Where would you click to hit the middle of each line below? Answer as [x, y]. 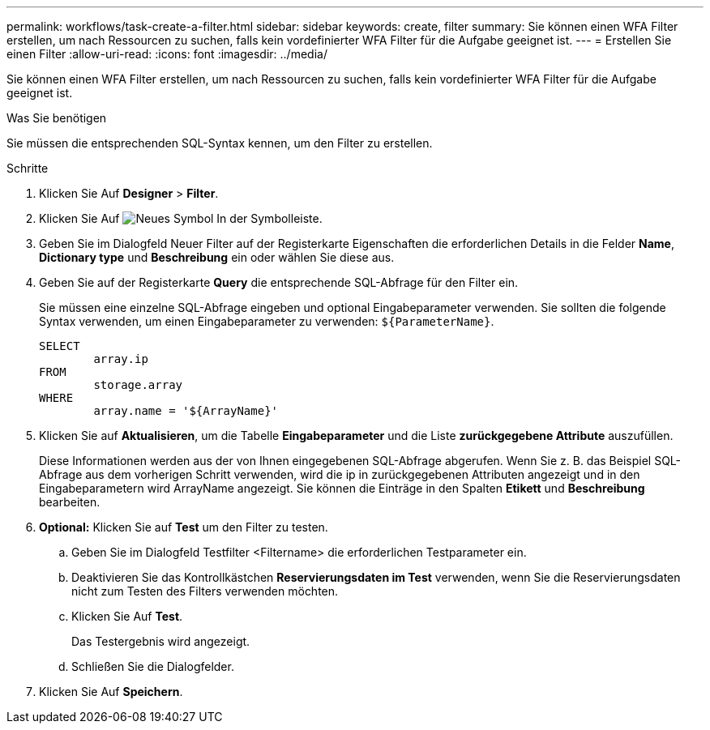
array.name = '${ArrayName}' [186, 411]
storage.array [138, 385]
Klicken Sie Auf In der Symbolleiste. [181, 218]
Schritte [28, 168]
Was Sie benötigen [57, 118]
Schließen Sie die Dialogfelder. [153, 666]
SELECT [60, 346]
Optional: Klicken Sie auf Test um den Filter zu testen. [184, 527]
